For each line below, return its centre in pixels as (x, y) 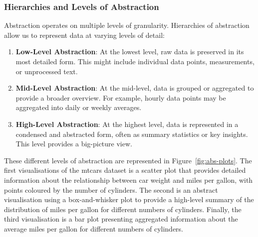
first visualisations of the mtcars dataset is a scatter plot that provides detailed (125, 170)
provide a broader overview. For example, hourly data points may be (121, 97)
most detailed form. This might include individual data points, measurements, (135, 61)
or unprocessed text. (47, 71)
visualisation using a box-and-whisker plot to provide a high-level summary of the (129, 199)
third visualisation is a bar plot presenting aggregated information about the (121, 219)
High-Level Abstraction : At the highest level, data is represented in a (127, 124)
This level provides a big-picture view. (74, 144)
